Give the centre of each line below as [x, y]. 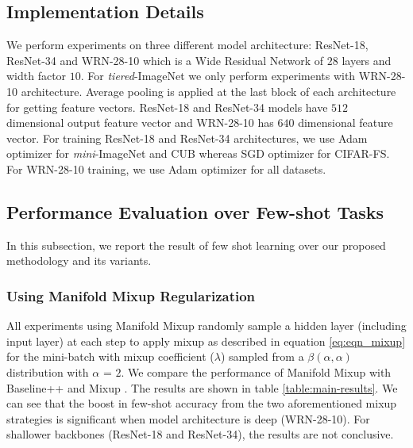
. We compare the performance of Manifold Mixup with [256, 371]
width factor [37, 76]
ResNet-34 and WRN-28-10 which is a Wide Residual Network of [165, 60]
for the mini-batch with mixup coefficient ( [110, 356]
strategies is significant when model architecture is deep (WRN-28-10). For [188, 418]
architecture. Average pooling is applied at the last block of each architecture [208, 91]
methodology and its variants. [79, 260]
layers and [367, 60]
